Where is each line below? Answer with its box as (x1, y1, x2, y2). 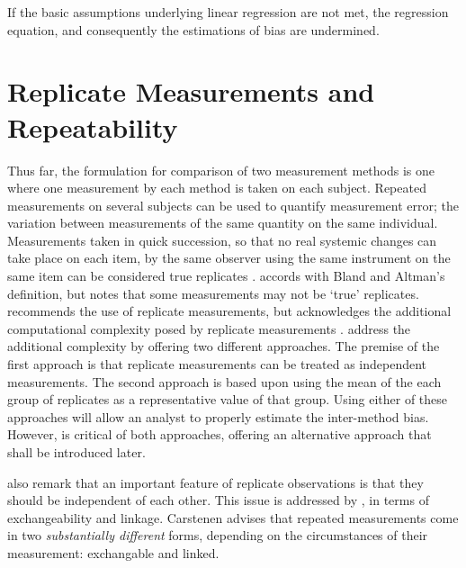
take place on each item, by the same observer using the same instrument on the (7, 248, 451, 267)
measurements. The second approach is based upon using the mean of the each (7, 372, 442, 391)
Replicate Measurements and (7, 73, 375, 110)
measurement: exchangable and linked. (7, 543, 220, 562)
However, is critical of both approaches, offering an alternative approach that (7, 425, 432, 444)
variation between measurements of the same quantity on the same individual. (7, 213, 438, 232)
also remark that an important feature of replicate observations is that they (7, 473, 424, 491)
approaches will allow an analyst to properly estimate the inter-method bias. (7, 407, 429, 426)
